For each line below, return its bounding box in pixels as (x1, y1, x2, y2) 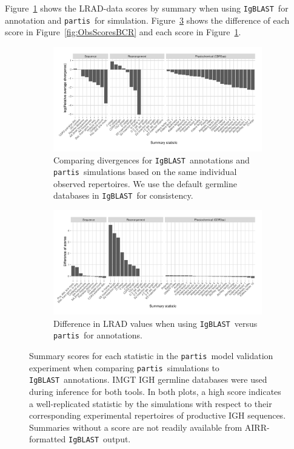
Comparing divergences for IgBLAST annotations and (53, 153, 250, 166)
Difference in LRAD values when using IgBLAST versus (53, 317, 258, 329)
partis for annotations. (53, 329, 142, 341)
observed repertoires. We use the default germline (53, 177, 237, 190)
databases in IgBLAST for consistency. (53, 189, 193, 202)
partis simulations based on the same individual (53, 165, 237, 178)
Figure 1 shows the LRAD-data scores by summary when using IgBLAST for (5, 2, 289, 14)
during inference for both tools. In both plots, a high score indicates (29, 385, 281, 397)
